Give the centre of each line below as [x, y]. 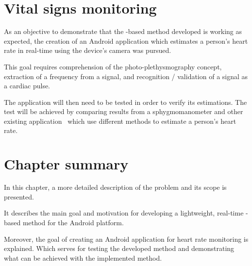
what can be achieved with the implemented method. [83, 258]
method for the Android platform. [73, 222]
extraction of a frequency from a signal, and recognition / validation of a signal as [126, 76]
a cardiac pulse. [27, 86]
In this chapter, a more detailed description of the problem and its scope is [115, 187]
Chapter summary [66, 164]
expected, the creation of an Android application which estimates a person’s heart [126, 41]
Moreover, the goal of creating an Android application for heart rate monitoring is [126, 239]
